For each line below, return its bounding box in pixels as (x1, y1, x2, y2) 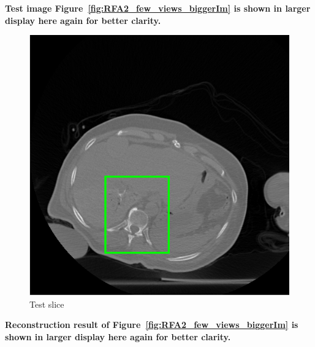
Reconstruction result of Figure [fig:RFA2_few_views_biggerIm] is (5, 318, 298, 331)
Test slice (29, 297, 64, 310)
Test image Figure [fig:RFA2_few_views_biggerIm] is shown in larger (5, 2, 311, 14)
